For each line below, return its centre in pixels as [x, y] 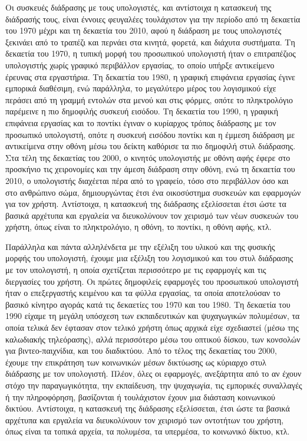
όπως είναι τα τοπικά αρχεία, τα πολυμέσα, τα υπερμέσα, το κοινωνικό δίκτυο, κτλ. [148, 431]
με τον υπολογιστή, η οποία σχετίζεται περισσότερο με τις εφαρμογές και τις [136, 270]
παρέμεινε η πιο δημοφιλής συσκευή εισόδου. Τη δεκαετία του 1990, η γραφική [142, 111]
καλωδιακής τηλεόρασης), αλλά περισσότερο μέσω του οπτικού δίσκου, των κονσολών [153, 339]
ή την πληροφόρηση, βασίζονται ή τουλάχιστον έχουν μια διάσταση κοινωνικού [140, 396]
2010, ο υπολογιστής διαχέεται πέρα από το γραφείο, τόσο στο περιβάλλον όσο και [147, 180]
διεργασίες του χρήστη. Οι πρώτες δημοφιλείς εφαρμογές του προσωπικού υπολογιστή [152, 281]
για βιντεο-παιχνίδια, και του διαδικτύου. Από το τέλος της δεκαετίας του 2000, [141, 351]
